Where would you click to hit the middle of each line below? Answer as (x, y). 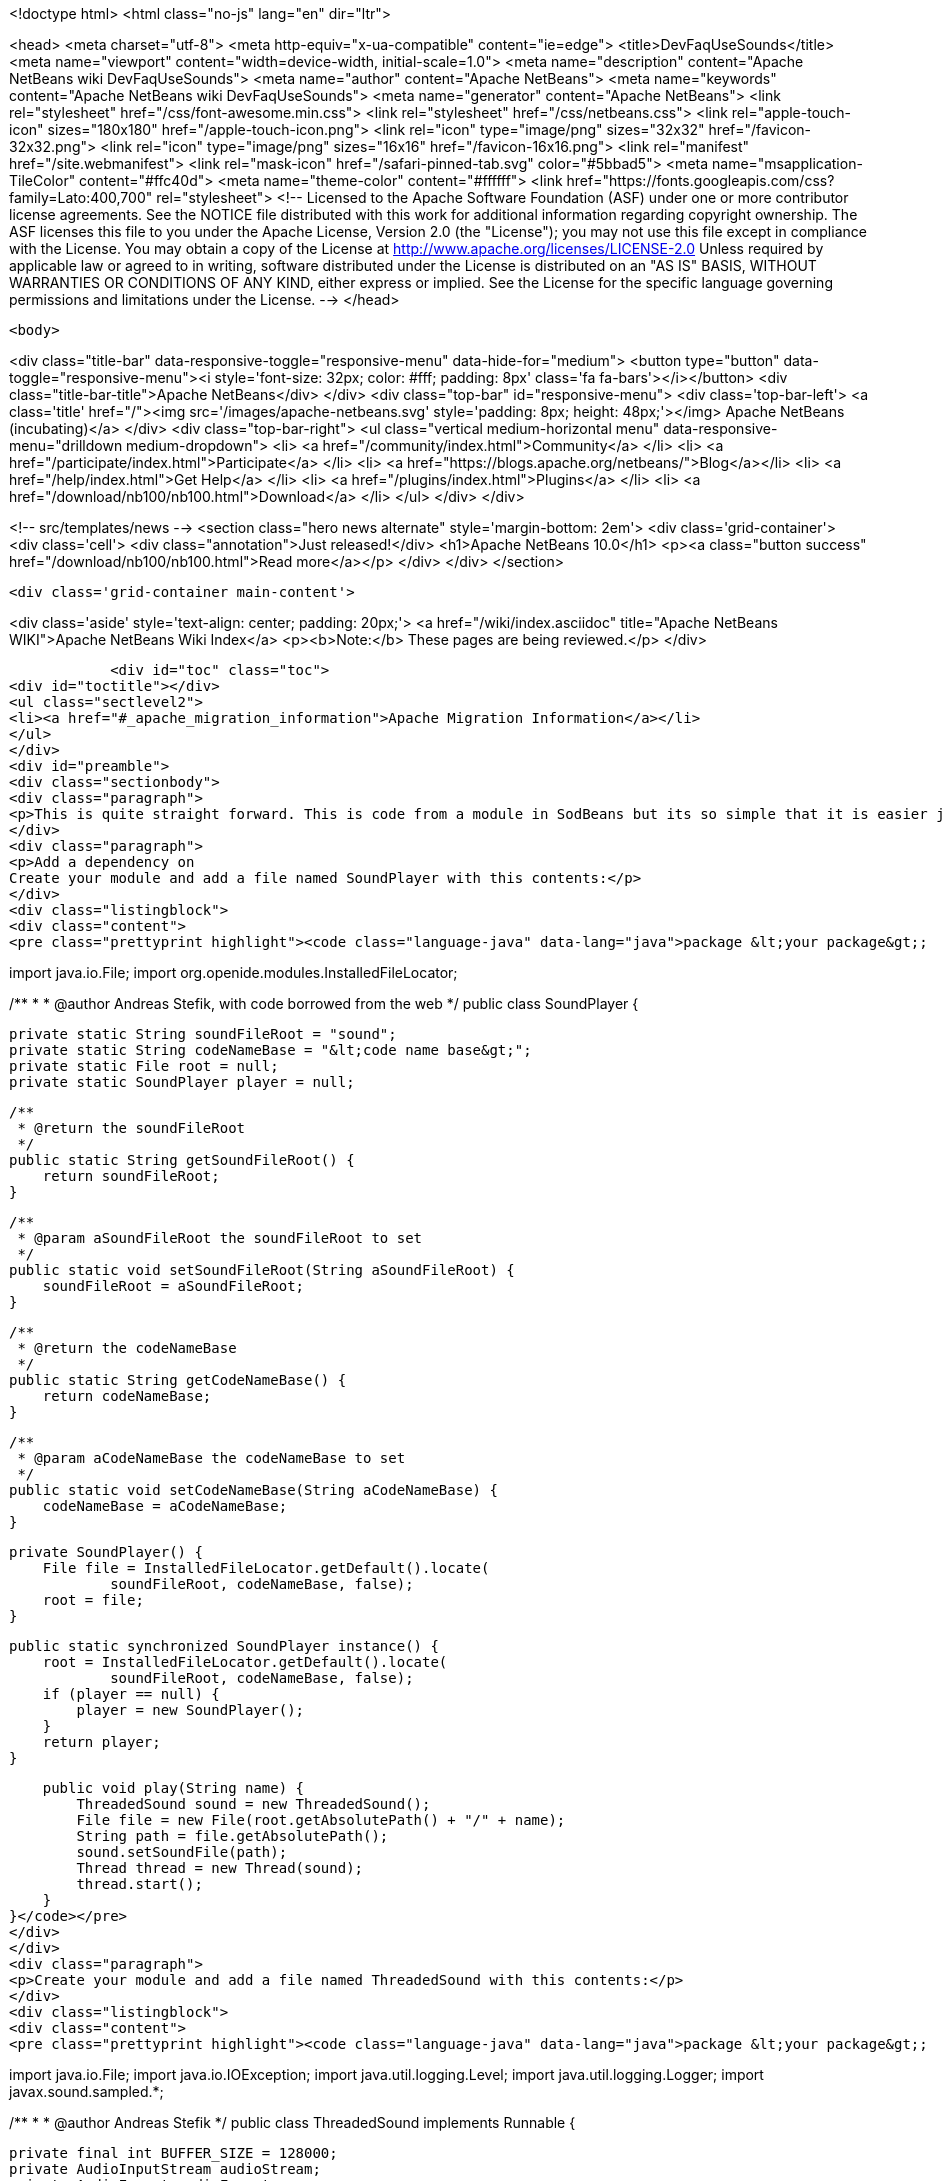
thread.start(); (139, 1884)
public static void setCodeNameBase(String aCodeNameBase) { (253, 1490)
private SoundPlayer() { (106, 1552)
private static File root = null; (144, 1066)
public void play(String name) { (173, 1788)
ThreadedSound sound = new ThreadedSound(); (253, 1804)
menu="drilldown (66, 445)
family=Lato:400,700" (81, 197)
